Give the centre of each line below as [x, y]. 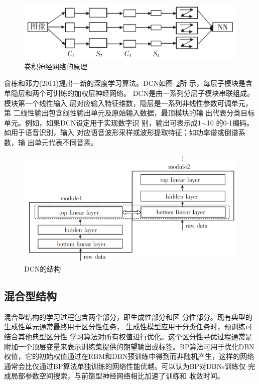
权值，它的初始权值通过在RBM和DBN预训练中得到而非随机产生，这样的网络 [129, 356]
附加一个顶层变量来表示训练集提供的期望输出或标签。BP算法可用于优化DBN [129, 346]
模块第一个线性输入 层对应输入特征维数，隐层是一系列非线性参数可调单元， [128, 103]
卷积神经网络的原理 [56, 66]
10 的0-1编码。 [230, 122]
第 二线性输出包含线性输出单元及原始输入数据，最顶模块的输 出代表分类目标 [129, 113]
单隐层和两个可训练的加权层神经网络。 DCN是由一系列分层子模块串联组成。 [129, 93]
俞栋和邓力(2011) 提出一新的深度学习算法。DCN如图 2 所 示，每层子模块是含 [128, 83]
